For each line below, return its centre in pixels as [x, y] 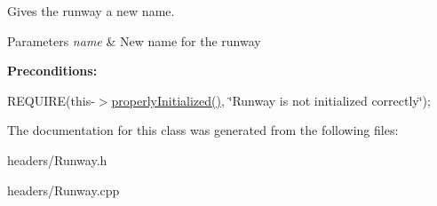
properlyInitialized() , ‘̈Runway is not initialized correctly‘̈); [271, 100]
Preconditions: [52, 71]
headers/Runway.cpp [64, 190]
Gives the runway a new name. [91, 11]
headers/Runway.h [57, 159]
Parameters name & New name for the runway [134, 40]
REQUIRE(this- [51, 100]
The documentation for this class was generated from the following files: [203, 130]
